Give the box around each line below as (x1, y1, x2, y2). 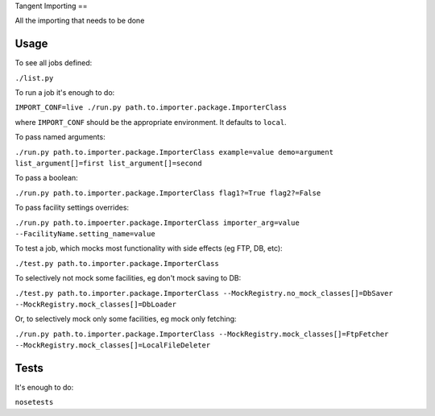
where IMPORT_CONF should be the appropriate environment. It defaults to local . (14, 117, 287, 127)
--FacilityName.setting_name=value (14, 229, 156, 238)
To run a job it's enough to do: (14, 88, 115, 98)
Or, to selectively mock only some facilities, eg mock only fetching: (14, 314, 237, 324)
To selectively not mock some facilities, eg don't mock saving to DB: (14, 273, 242, 283)
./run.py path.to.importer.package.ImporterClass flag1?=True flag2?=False (14, 188, 321, 198)
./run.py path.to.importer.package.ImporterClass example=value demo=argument (14, 148, 334, 156)
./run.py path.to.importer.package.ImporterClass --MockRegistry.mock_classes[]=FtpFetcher (14, 329, 389, 339)
